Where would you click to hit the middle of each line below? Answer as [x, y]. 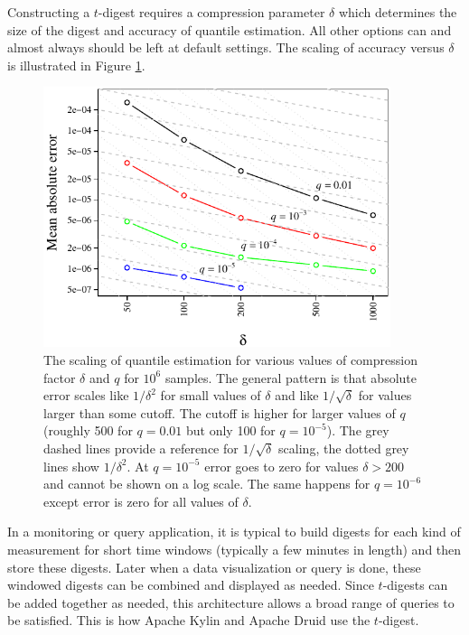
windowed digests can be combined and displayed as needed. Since [191, 585]
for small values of [211, 395]
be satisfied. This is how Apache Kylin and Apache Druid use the [189, 620]
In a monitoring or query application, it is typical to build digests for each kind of [234, 532]
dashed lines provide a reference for [141, 448]
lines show [71, 466]
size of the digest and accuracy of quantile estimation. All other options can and [230, 29]
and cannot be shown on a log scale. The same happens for [207, 484]
